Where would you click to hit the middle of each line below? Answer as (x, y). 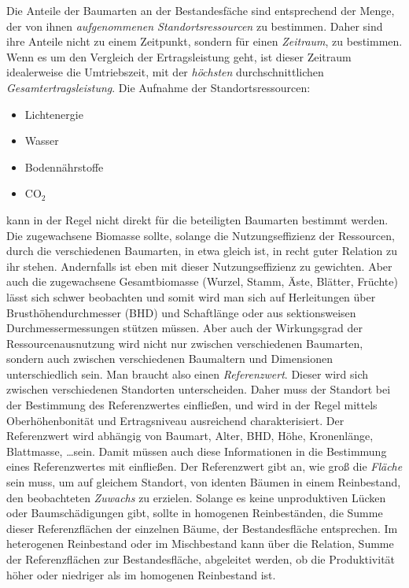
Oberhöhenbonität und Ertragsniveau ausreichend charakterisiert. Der (175, 420)
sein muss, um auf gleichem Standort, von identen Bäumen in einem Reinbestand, (204, 482)
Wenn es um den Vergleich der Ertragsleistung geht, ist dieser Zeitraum (179, 56)
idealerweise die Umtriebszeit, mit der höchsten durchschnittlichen (165, 72)
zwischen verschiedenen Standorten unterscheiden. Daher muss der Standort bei (199, 389)
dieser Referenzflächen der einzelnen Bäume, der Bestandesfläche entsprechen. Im (202, 528)
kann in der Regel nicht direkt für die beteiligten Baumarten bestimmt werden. (197, 219)
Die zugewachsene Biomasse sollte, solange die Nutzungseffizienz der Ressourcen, (201, 235)
